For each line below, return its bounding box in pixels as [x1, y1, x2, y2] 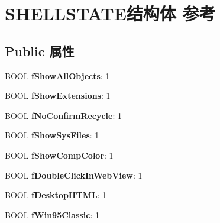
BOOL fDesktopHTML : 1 [5, 189, 107, 201]
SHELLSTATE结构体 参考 [5, 1, 216, 25]
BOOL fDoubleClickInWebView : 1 [5, 169, 143, 181]
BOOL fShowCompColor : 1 [5, 148, 114, 161]
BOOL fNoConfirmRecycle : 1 [5, 109, 122, 121]
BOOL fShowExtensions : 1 [5, 89, 111, 102]
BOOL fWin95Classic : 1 [5, 208, 100, 221]
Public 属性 [5, 41, 75, 60]
